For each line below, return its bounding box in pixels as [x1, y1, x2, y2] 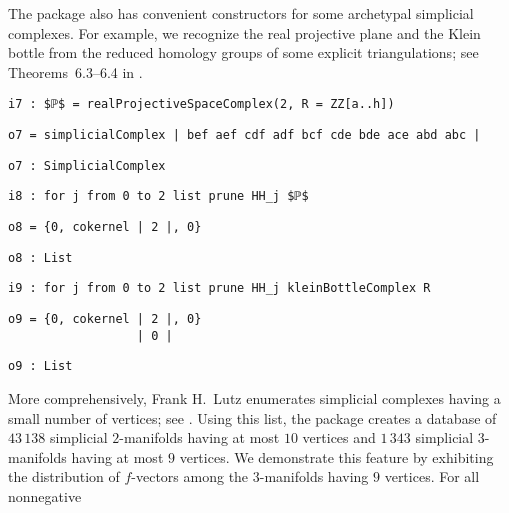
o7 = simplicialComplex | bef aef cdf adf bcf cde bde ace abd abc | [8, 128, 481, 143]
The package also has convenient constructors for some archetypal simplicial [8, 3, 474, 23]
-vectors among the [131, 466, 249, 487]
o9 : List [8, 359, 73, 374]
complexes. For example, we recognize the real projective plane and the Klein [8, 22, 481, 43]
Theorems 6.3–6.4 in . [8, 61, 143, 82]
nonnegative [8, 485, 82, 506]
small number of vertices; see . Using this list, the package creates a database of [8, 407, 497, 428]
